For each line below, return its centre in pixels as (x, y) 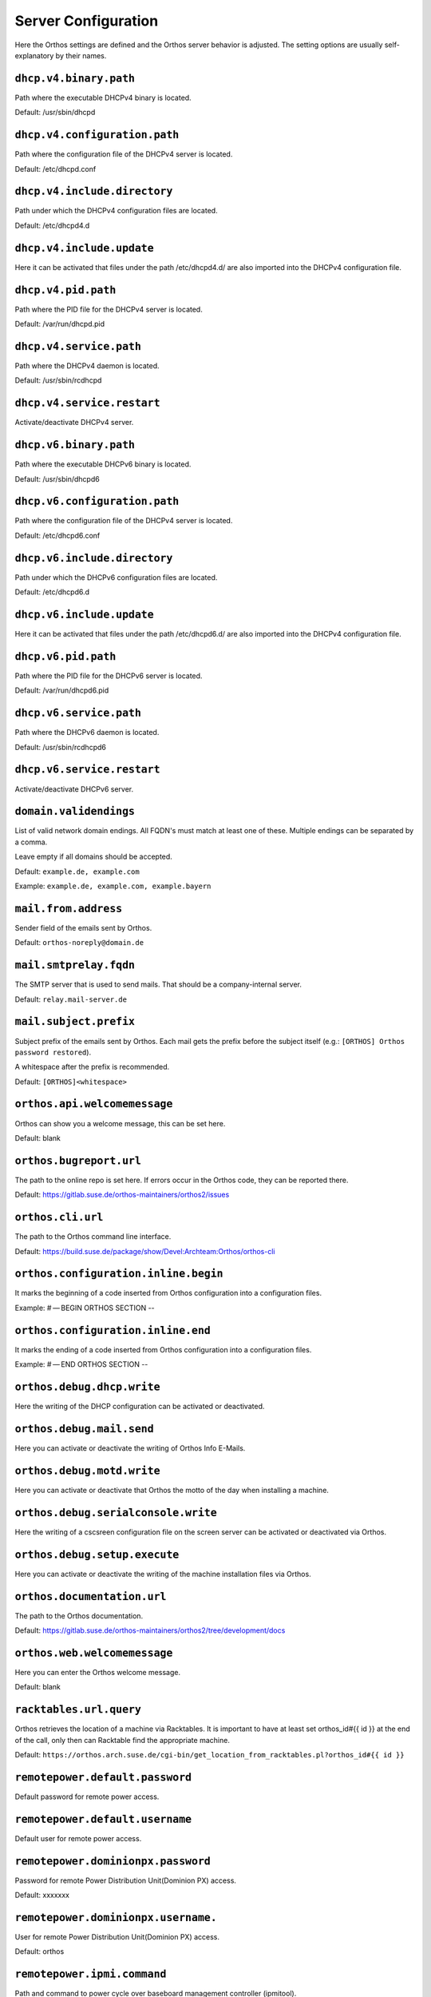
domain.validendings (75, 812)
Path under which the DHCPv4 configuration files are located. (117, 211)
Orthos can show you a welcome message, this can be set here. (120, 1123)
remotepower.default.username (103, 1819)
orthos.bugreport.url (78, 1161)
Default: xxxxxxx (42, 1895)
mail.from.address (69, 908)
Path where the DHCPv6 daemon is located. (87, 732)
